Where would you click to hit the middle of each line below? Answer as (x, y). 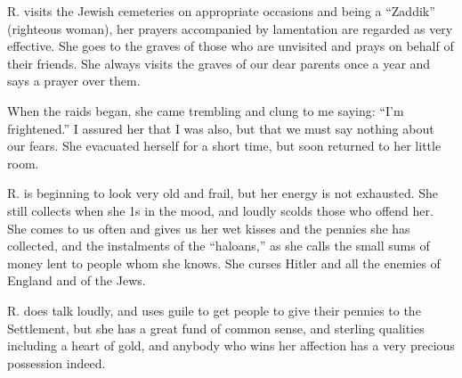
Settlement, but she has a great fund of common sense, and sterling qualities (216, 328)
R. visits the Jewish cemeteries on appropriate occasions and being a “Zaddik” (221, 11)
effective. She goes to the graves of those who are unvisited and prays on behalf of (231, 46)
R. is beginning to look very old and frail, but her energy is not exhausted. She (223, 193)
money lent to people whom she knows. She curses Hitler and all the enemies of (224, 263)
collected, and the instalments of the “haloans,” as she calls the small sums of (219, 246)
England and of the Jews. (77, 280)
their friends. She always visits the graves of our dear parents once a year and (219, 63)
